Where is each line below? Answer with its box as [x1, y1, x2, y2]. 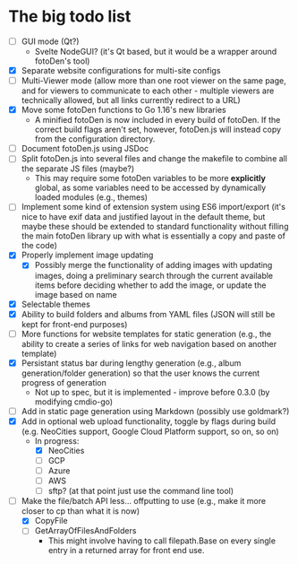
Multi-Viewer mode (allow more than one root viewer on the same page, [21, 75, 287, 86]
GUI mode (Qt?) [21, 36, 80, 47]
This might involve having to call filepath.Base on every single [47, 535, 277, 546]
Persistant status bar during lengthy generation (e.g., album [21, 357, 242, 369]
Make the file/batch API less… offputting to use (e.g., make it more [21, 496, 266, 507]
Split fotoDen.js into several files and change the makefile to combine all [21, 153, 288, 164]
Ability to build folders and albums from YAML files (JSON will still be [21, 308, 276, 319]
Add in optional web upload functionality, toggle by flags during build [21, 415, 277, 427]
